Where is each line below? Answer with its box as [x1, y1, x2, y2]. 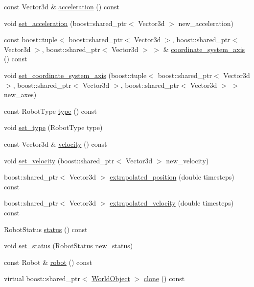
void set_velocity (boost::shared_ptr [4, 155, 115, 165]
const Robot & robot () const [4, 257, 92, 267]
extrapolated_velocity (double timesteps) [110, 198, 234, 208]
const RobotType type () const [4, 105, 97, 116]
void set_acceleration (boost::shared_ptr [4, 18, 127, 28]
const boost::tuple [4, 34, 58, 45]
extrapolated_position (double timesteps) [110, 172, 234, 182]
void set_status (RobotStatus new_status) [4, 240, 133, 251]
